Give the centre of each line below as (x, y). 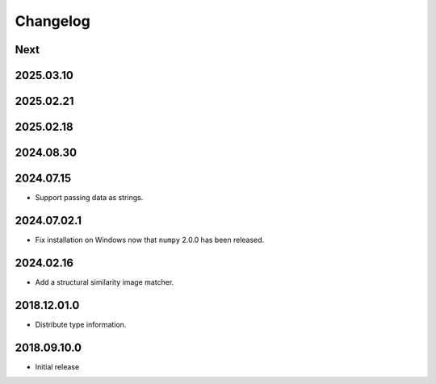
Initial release (57, 366)
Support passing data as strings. (89, 198)
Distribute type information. (81, 324)
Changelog (52, 21)
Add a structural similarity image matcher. (105, 282)
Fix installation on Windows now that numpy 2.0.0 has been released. (150, 240)
